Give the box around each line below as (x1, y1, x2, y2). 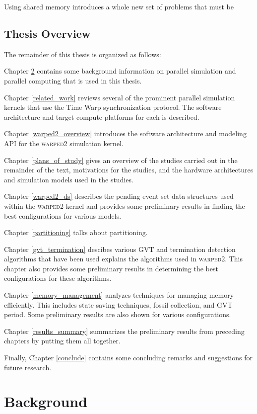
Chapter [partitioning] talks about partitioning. (4, 227, 148, 238)
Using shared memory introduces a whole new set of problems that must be (4, 1, 234, 11)
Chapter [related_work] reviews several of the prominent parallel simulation (4, 92, 235, 102)
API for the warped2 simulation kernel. (4, 138, 124, 148)
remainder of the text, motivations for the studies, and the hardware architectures (4, 165, 254, 175)
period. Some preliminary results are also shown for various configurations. (4, 309, 231, 320)
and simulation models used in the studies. (4, 174, 133, 184)
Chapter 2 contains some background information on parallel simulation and (4, 66, 236, 76)
